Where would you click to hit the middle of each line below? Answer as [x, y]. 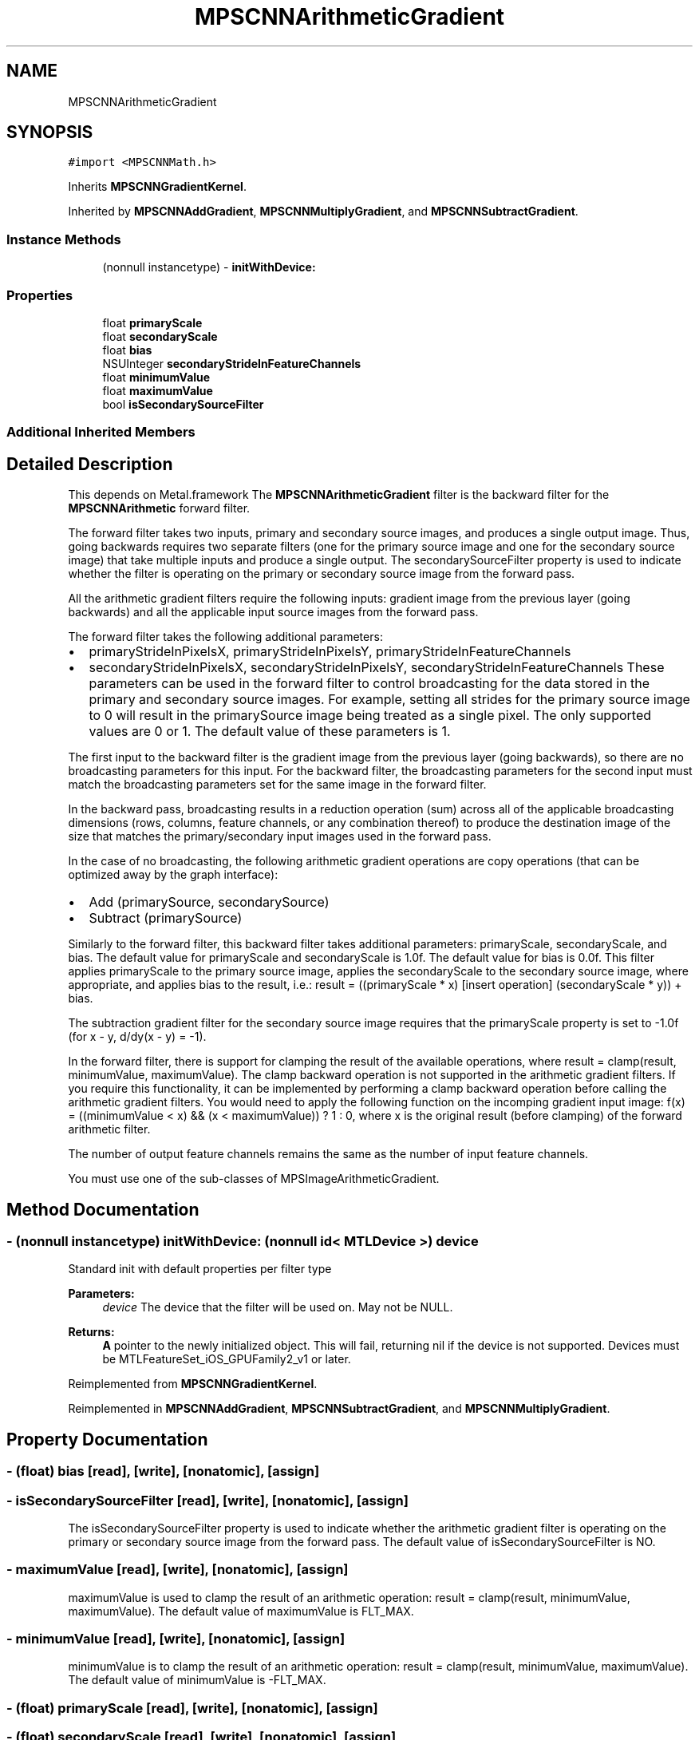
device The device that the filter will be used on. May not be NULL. [278, 1307]
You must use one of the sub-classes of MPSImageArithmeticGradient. [254, 1179]
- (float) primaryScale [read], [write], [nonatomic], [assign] [192, 1708]
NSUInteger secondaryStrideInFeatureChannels [232, 363]
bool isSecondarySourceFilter [183, 404]
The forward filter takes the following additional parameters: [225, 637]
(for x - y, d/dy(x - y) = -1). [137, 1037]
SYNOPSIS [50, 132]
